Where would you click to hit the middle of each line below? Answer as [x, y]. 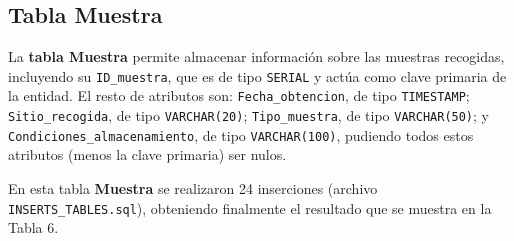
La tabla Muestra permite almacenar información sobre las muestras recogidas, [256, 56]
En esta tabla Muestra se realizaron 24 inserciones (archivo [193, 188]
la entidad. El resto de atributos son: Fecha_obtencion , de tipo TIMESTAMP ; [239, 95]
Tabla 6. [33, 227]
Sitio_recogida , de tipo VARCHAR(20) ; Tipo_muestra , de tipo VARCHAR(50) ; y [248, 115]
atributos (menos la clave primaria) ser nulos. [147, 154]
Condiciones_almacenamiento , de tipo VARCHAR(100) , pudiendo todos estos [241, 134]
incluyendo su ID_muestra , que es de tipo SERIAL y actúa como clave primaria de [257, 75]
